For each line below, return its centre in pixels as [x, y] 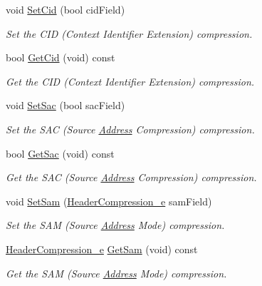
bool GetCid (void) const [61, 57]
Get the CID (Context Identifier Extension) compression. [130, 81]
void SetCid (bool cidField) [65, 9]
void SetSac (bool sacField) [65, 105]
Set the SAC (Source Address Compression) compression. [130, 129]
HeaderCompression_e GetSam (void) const [102, 249]
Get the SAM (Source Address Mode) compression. [116, 273]
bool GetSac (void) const [60, 153]
